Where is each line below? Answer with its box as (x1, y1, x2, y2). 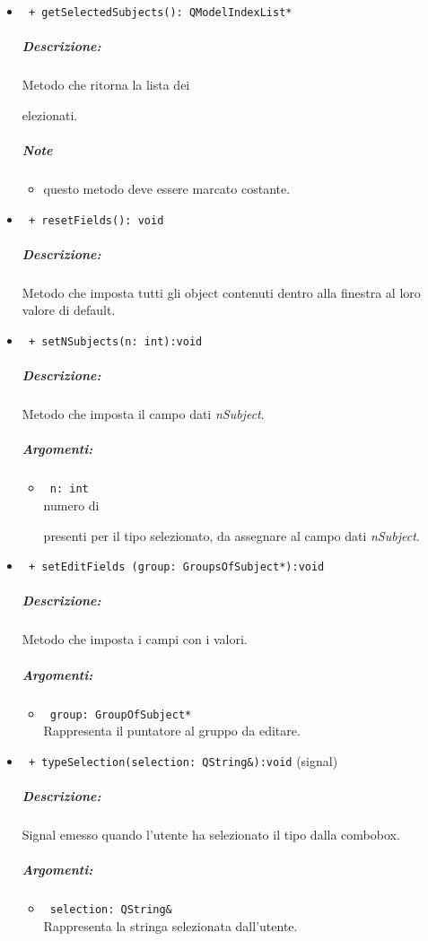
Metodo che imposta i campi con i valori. (22, 630, 248, 649)
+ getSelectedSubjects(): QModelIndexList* (28, 6, 293, 19)
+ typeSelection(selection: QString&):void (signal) (28, 751, 338, 770)
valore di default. (22, 301, 116, 319)
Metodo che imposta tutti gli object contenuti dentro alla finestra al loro (22, 283, 421, 301)
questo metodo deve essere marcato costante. (43, 179, 291, 197)
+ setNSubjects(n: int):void (28, 335, 203, 348)
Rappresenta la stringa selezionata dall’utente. (43, 916, 298, 935)
